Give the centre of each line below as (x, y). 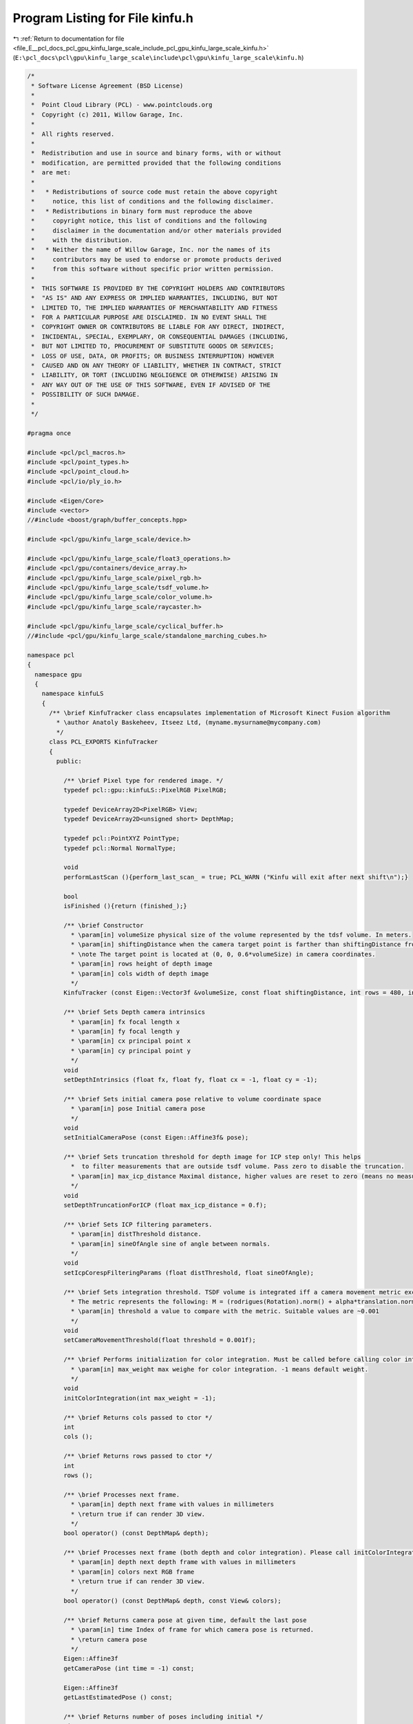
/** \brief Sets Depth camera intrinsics (134, 1012)
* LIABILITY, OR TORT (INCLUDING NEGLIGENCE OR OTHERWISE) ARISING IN (155, 375)
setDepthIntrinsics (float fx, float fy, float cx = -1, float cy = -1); (190, 1080)
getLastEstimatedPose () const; (118, 1697)
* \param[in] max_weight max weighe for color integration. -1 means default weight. (219, 1369)
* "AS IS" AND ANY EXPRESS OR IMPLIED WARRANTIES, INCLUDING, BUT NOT (155, 298)
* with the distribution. (82, 240)
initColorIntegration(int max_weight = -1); (139, 1398)
